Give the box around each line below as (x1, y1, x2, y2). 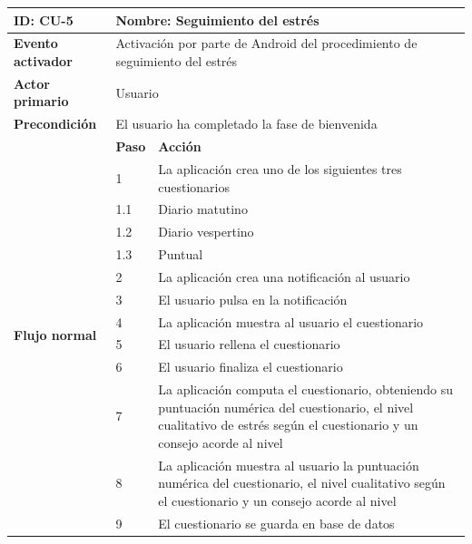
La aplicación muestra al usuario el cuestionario (158, 312, 424, 331)
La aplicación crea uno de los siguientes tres (158, 159, 402, 178)
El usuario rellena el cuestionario (158, 335, 340, 354)
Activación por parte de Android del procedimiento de (115, 34, 418, 53)
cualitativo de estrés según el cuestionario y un (158, 415, 418, 434)
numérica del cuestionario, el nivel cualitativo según (158, 473, 446, 492)
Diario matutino (158, 199, 248, 219)
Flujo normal (14, 325, 97, 344)
